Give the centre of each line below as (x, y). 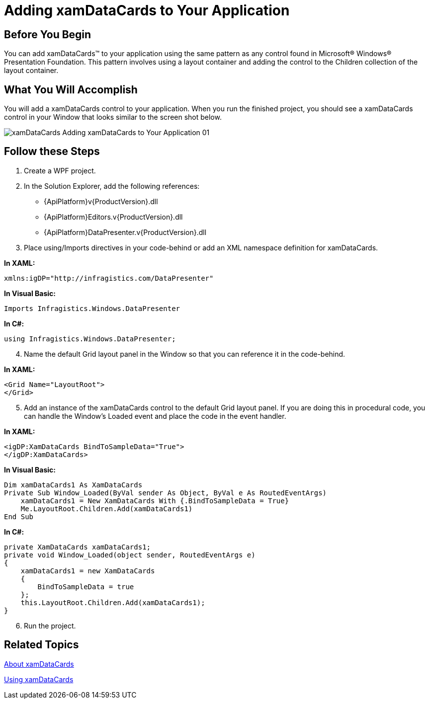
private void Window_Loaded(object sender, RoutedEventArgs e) (130, 555)
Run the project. (50, 625)
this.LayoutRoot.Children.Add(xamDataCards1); (113, 602)
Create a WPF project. (60, 170)
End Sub (19, 516)
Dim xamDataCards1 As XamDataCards (73, 485)
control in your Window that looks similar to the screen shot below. (113, 117)
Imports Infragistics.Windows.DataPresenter (92, 308)
